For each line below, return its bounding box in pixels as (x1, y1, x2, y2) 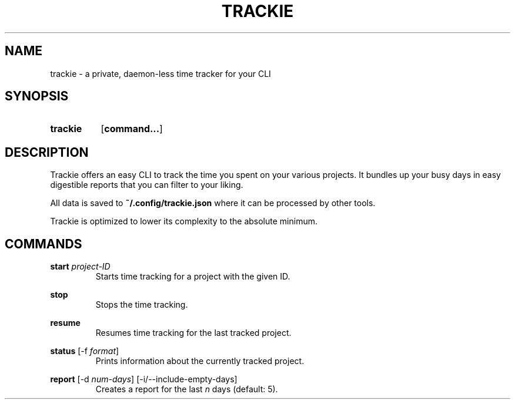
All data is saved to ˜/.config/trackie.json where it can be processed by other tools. (50, 198, 376, 208)
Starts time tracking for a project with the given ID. (95, 271, 290, 282)
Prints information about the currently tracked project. (95, 356, 305, 366)
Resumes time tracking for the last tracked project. (95, 328, 292, 338)
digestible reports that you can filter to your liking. (50, 180, 243, 190)
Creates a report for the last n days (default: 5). (95, 384, 278, 395)
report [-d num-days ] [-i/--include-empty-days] (50, 374, 238, 385)
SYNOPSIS (5, 89, 69, 104)
